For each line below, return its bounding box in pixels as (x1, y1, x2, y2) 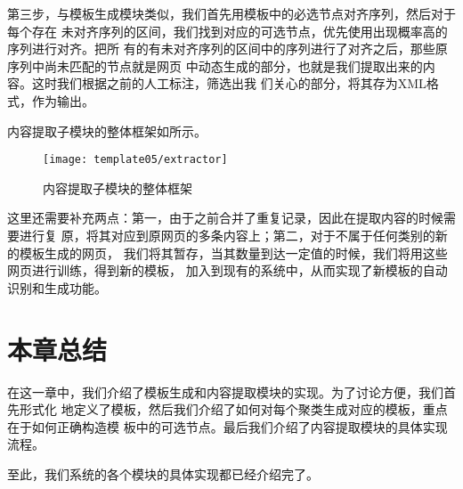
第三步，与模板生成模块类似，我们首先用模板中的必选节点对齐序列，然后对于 (7, 4, 456, 22)
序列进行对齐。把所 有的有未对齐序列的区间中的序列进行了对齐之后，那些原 (7, 39, 448, 58)
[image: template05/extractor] (43, 153, 228, 167)
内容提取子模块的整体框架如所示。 (7, 121, 207, 140)
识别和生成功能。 (7, 278, 107, 297)
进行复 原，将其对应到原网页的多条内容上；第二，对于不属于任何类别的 (19, 226, 435, 244)
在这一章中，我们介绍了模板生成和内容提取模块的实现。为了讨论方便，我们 (7, 382, 443, 401)
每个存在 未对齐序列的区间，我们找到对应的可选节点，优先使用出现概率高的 (7, 21, 448, 40)
